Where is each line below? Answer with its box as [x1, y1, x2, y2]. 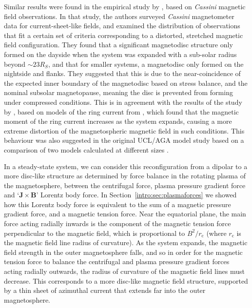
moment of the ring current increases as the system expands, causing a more [4, 116, 232, 126]
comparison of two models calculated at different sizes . [4, 144, 169, 154]
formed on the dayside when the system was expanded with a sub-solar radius [4, 49, 237, 59]
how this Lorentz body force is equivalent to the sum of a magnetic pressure [4, 199, 231, 209]
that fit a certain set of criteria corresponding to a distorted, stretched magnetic [4, 30, 243, 40]
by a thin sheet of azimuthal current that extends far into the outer [4, 285, 206, 295]
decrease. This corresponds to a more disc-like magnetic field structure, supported [4, 275, 248, 286]
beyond [4, 58, 25, 69]
